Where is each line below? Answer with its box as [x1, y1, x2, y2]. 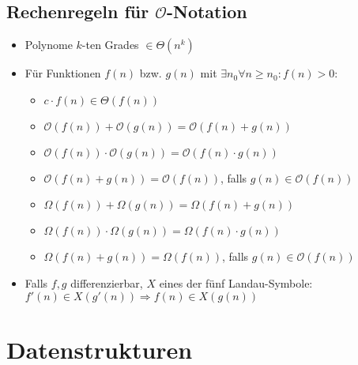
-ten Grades [81, 36, 139, 53]
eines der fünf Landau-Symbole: [159, 274, 313, 291]
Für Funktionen [24, 65, 101, 81]
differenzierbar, [70, 274, 143, 291]
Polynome [24, 36, 73, 53]
